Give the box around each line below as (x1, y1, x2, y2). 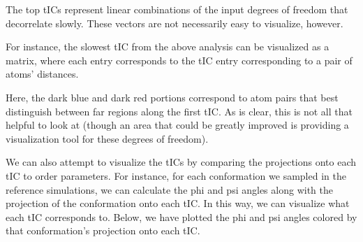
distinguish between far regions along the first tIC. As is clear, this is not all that (6, 104, 353, 118)
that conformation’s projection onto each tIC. (6, 223, 200, 238)
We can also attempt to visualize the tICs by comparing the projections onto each (6, 155, 357, 169)
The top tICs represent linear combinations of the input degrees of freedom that (6, 2, 348, 16)
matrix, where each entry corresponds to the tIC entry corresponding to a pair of (6, 52, 353, 67)
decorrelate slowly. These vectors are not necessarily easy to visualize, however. (6, 15, 343, 30)
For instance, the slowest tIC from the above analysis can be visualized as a (6, 39, 329, 54)
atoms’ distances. (6, 66, 79, 81)
